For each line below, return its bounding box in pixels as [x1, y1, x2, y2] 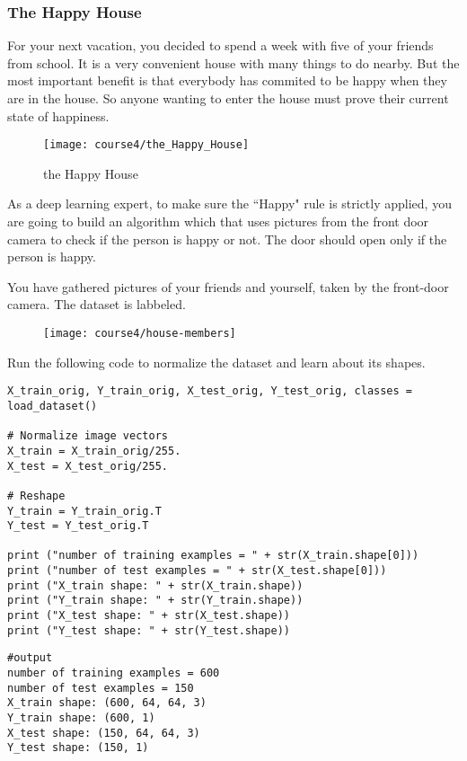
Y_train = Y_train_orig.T [7, 504, 162, 518]
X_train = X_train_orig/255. [7, 444, 181, 457]
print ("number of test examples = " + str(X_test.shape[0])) [7, 564, 387, 578]
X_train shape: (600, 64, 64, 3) [7, 696, 207, 710]
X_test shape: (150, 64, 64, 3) [7, 726, 200, 739]
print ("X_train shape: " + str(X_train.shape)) [7, 579, 304, 592]
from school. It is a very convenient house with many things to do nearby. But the [7, 53, 460, 72]
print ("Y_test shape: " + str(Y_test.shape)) [7, 624, 290, 637]
